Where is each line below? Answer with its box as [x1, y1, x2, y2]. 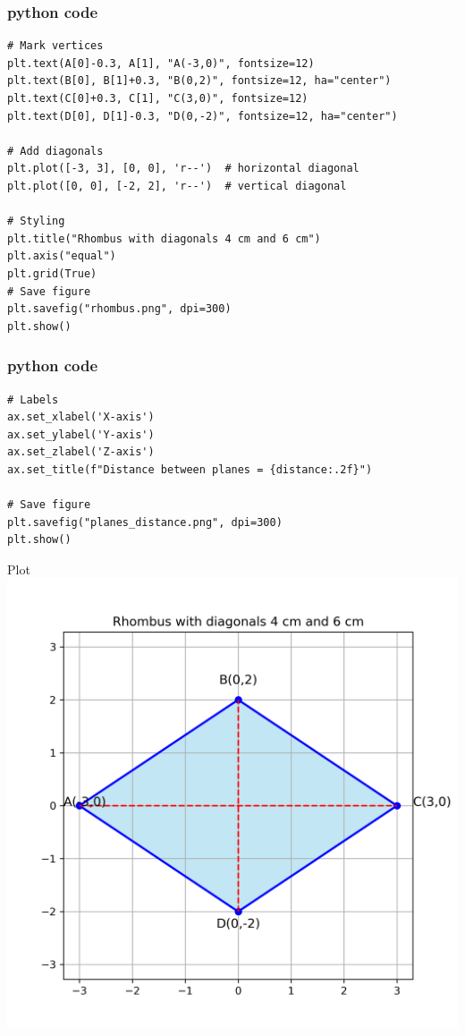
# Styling [7, 215, 65, 228]
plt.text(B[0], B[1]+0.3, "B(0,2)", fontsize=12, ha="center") [7, 74, 392, 88]
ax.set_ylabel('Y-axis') [7, 428, 155, 441]
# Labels [7, 393, 59, 406]
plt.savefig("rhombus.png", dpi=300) [7, 302, 232, 316]
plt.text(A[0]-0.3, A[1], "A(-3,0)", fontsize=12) [7, 56, 315, 70]
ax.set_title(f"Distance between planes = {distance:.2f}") [7, 463, 373, 476]
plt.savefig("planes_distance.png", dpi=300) [7, 515, 283, 529]
